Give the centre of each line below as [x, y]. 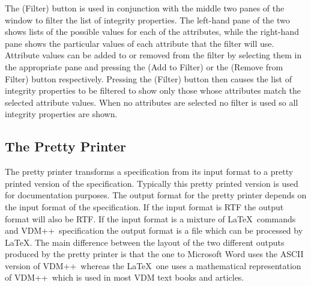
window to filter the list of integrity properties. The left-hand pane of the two [147, 20]
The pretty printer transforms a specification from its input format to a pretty [149, 172]
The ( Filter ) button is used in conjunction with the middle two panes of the [145, 8]
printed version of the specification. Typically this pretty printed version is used [152, 183]
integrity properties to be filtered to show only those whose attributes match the [153, 90]
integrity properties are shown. [61, 114]
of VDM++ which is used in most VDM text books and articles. [125, 277]
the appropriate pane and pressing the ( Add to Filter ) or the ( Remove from [144, 66]
